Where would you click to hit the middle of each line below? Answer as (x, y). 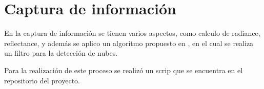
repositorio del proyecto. (42, 80)
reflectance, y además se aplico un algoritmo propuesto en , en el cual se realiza (129, 43)
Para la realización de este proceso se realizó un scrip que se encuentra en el (124, 70)
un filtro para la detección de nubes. (61, 53)
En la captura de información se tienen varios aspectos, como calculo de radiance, (132, 33)
